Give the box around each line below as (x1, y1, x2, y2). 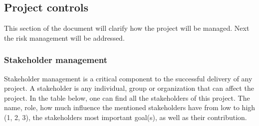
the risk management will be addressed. (4, 32, 125, 43)
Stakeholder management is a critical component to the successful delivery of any (4, 73, 253, 83)
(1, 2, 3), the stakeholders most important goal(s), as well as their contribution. (4, 112, 247, 122)
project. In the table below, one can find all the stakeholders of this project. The (4, 92, 250, 103)
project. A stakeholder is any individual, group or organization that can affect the (4, 83, 254, 93)
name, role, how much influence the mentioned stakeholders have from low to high (4, 102, 256, 113)
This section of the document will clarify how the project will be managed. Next (4, 23, 250, 33)
